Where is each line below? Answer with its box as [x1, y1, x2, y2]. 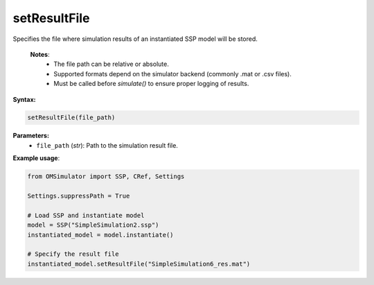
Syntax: [12, 95, 36, 103]
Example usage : [12, 154, 60, 162]
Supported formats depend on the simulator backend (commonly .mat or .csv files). [53, 69, 292, 78]
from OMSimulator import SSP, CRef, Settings [27, 173, 185, 180]
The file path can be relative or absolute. [53, 60, 169, 69]
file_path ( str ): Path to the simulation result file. [36, 141, 178, 149]
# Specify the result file [27, 250, 119, 258]
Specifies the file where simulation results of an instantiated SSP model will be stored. [12, 35, 258, 43]
